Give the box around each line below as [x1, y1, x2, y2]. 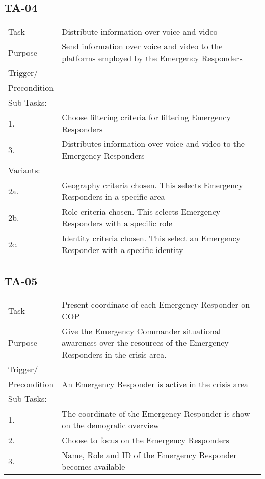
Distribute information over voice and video [62, 26, 218, 38]
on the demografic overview [62, 419, 160, 432]
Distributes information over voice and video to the [62, 138, 245, 150]
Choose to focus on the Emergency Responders [62, 434, 229, 446]
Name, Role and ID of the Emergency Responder [62, 449, 237, 461]
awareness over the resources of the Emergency [62, 337, 229, 349]
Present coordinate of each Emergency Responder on [62, 298, 250, 311]
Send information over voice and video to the [62, 40, 223, 53]
